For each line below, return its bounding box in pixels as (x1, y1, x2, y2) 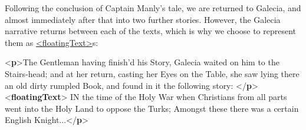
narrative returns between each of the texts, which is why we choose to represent (5, 25, 297, 37)
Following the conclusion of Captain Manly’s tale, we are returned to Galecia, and (5, 2, 301, 14)
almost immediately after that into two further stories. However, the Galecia (5, 13, 281, 25)
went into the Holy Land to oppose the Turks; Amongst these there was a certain (5, 102, 299, 114)
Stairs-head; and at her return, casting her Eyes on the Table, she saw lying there (5, 67, 300, 79)
